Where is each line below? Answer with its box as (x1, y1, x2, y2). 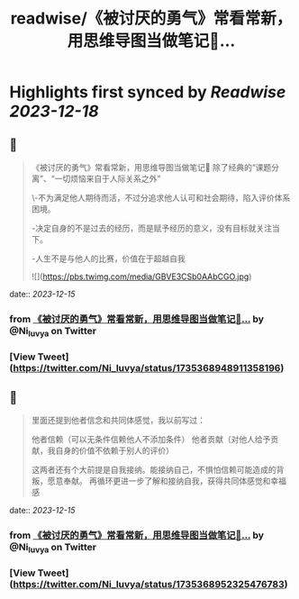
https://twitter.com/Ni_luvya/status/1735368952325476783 (13, 578, 285, 591)
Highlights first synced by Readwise (9, 82, 286, 103)
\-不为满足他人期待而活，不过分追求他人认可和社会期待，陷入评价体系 (31, 193, 291, 203)
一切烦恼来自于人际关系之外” (54, 173, 161, 184)
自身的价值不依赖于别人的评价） (55, 445, 174, 456)
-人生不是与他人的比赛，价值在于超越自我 (31, 253, 186, 264)
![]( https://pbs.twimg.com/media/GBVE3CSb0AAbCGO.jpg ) (31, 271, 252, 282)
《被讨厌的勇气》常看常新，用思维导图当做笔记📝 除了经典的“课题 (31, 162, 272, 172)
